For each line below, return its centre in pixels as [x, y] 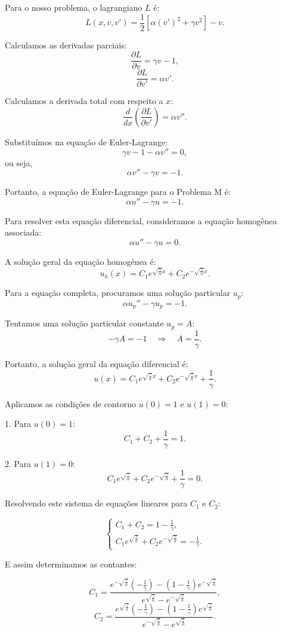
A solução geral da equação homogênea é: [80, 261]
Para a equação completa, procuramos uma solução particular [118, 293]
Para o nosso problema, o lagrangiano [74, 7]
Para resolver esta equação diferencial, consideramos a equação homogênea [141, 220]
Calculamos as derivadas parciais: [66, 45]
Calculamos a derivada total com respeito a [84, 101]
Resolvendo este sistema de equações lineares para [96, 503]
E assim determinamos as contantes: [71, 564]
